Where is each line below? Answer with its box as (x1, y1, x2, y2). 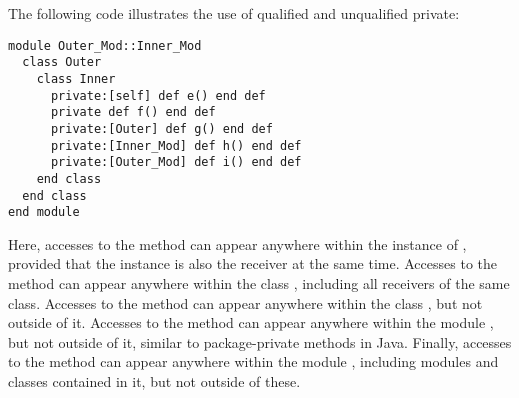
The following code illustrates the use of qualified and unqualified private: (8, 3, 460, 23)
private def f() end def (50, 105, 216, 120)
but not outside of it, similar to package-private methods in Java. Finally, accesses (8, 331, 512, 352)
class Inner (36, 71, 116, 86)
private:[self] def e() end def (50, 88, 266, 103)
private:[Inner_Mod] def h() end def (50, 138, 302, 153)
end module (8, 205, 80, 220)
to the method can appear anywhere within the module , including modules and (8, 351, 499, 372)
